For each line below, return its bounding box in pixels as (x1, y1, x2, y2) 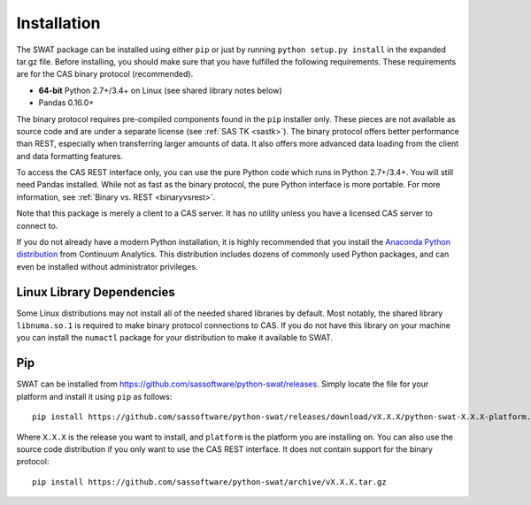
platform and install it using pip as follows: (16, 391, 173, 402)
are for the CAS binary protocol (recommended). (16, 69, 194, 80)
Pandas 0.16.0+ (38, 97, 95, 108)
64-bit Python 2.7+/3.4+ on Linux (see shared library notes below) (38, 85, 282, 96)
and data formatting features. (16, 150, 124, 161)
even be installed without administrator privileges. (16, 261, 198, 272)
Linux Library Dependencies (16, 284, 176, 300)
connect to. (16, 220, 58, 231)
